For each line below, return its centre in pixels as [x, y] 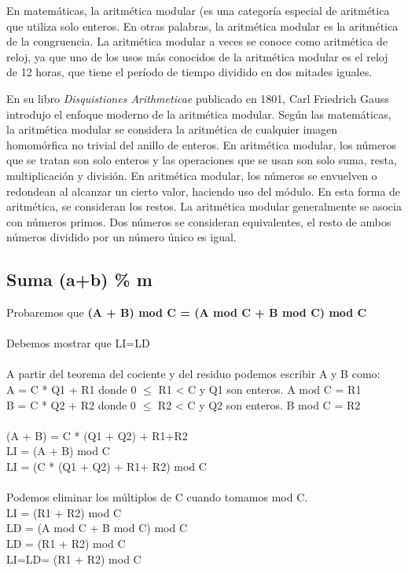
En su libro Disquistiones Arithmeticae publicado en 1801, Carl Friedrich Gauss [198, 98]
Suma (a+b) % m [79, 279]
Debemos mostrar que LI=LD [78, 343]
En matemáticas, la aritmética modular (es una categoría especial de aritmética [198, 10]
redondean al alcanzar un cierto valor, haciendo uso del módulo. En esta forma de [204, 191]
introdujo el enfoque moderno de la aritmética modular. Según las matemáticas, [199, 114]
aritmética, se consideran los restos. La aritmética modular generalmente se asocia [204, 206]
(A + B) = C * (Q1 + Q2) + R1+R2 [97, 435]
